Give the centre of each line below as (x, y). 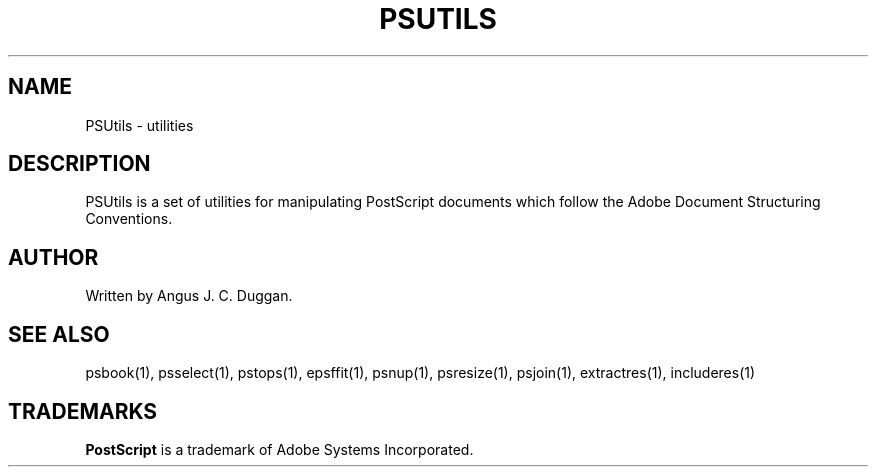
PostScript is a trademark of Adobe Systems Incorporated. (279, 449)
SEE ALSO (59, 334)
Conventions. (129, 219)
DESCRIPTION (79, 164)
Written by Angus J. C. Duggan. (189, 296)
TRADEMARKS (83, 411)
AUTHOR (53, 257)
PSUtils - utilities (139, 125)
